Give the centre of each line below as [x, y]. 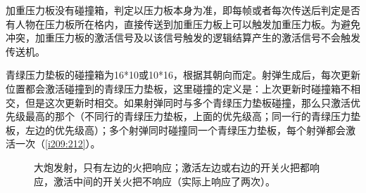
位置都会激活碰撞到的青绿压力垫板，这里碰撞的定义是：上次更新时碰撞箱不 [178, 88]
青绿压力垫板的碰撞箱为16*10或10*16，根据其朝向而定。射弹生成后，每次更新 [183, 75]
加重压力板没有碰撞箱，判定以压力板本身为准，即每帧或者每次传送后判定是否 [183, 10]
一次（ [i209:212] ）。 [58, 144]
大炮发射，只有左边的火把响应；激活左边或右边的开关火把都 [172, 167]
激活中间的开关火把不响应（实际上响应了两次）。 [164, 181]
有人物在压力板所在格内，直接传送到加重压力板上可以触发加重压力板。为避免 [183, 24]
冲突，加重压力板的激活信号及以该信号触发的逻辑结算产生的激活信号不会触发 [183, 38]
